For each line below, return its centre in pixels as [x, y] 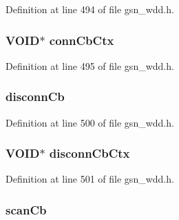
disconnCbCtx [89, 153]
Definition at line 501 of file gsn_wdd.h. [90, 179]
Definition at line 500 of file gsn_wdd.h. [90, 122]
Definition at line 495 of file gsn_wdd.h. [90, 65]
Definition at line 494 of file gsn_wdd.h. [90, 9]
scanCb [26, 209]
